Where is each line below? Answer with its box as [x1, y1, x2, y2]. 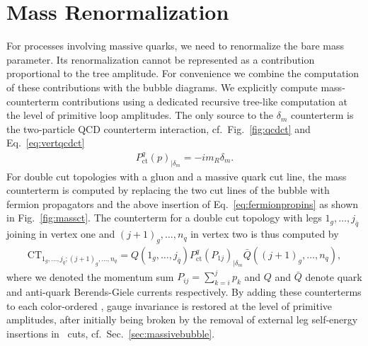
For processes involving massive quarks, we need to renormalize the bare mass [6, 38, 344, 53]
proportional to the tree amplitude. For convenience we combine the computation [6, 66, 360, 81]
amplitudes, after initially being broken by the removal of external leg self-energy [6, 312, 358, 327]
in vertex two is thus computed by [190, 226, 339, 241]
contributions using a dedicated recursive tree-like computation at [62, 93, 347, 108]
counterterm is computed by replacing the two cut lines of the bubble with [6, 183, 330, 197]
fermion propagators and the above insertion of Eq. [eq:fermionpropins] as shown [6, 196, 359, 211]
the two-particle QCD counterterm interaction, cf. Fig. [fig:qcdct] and [6, 121, 311, 136]
